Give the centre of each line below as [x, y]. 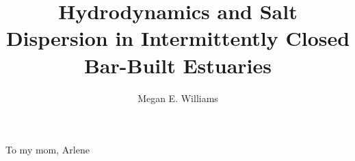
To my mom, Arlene [48, 150]
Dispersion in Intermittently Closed [178, 38]
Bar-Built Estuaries [178, 65]
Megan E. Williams [178, 98]
